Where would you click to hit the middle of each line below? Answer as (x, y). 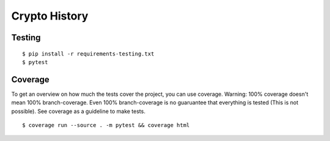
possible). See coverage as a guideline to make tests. (79, 111)
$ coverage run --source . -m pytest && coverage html (106, 125)
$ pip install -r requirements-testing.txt (88, 54)
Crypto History (50, 16)
